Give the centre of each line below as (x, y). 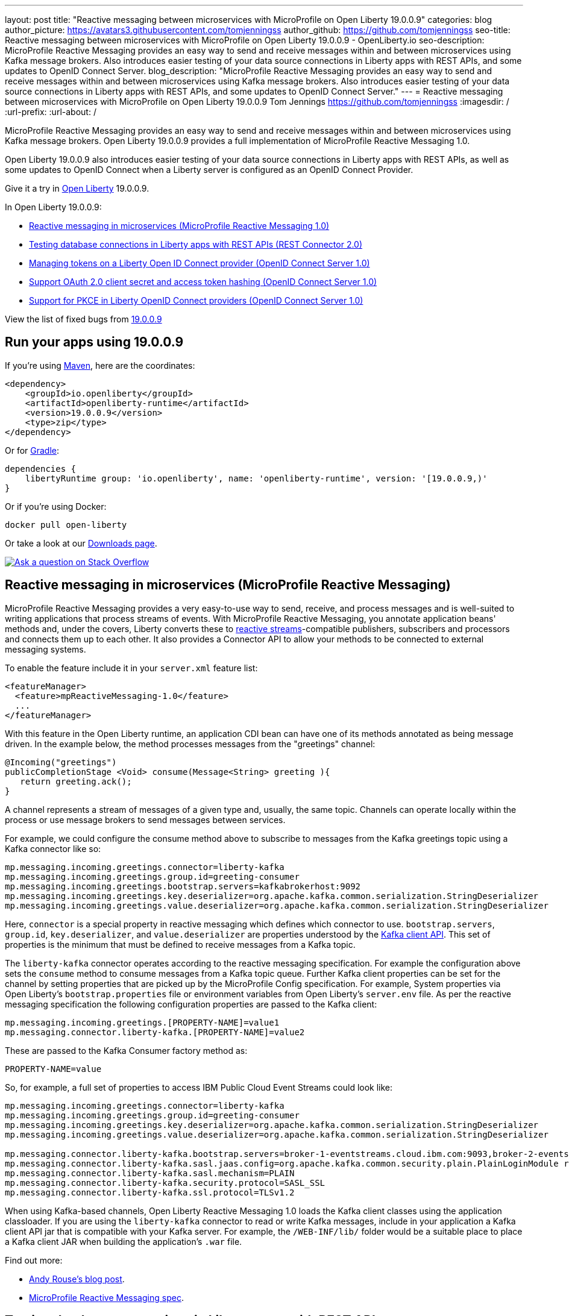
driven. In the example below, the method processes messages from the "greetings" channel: (190, 744)
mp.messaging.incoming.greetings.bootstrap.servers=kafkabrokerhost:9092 (183, 886)
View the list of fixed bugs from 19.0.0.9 (83, 319)
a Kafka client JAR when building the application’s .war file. (124, 1241)
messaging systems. (46, 649)
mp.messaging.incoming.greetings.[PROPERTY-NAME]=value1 (142, 1022)
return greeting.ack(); (76, 781)
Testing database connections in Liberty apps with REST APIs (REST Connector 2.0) (196, 244)
